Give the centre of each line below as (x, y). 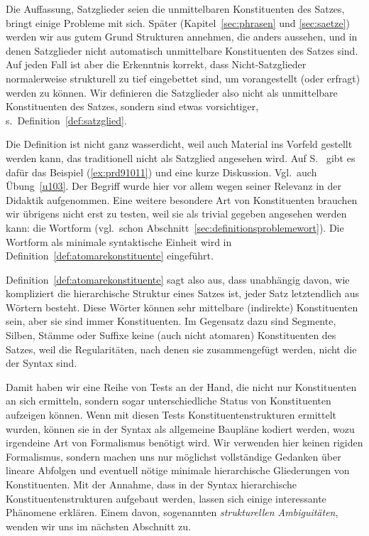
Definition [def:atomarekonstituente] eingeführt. (110, 256)
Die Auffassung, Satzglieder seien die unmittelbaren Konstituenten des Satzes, (175, 9)
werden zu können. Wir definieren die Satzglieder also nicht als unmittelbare (172, 92)
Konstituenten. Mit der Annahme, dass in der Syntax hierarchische (151, 484)
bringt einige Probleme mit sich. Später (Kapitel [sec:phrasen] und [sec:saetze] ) (178, 22)
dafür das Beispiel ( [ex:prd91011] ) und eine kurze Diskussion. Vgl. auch (161, 172)
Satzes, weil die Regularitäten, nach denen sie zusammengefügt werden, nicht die (181, 349)
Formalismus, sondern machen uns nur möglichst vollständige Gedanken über (174, 456)
